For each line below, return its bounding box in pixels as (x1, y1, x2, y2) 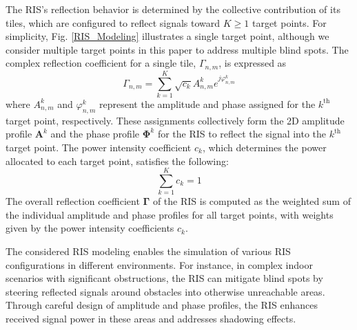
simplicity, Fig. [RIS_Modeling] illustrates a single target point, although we (6, 29, 329, 43)
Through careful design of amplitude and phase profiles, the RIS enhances (6, 298, 318, 312)
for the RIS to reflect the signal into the (157, 126, 327, 141)
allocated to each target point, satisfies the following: (6, 153, 229, 168)
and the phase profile (50, 126, 140, 141)
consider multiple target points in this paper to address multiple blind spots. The (6, 42, 349, 56)
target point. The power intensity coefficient (6, 140, 192, 154)
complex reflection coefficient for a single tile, (6, 56, 196, 70)
